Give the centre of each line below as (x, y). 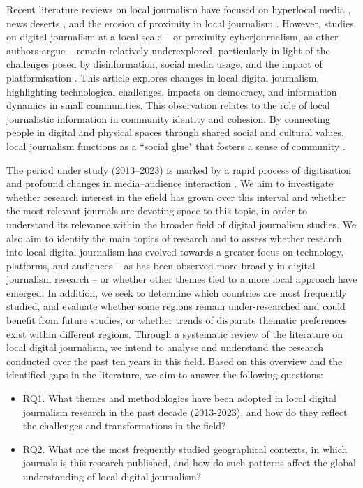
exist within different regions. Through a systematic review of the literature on (175, 333)
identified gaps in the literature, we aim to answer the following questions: (165, 375)
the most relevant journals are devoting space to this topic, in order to (157, 210)
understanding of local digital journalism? (112, 476)
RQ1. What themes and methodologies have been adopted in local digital (179, 398)
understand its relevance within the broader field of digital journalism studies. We (181, 224)
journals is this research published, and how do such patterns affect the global (189, 463)
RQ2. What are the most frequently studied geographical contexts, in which (185, 449)
